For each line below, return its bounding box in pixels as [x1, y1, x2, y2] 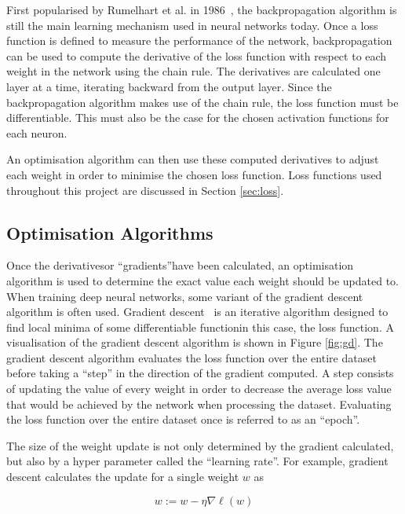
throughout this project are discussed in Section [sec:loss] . [6, 182, 284, 198]
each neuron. [6, 124, 67, 141]
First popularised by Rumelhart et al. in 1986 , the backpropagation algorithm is [6, 2, 397, 17]
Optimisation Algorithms [6, 220, 213, 244]
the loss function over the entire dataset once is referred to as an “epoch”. [6, 411, 360, 428]
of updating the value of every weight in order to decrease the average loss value [6, 380, 392, 397]
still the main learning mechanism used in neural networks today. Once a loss [6, 17, 378, 33]
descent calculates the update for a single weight [6, 468, 239, 485]
